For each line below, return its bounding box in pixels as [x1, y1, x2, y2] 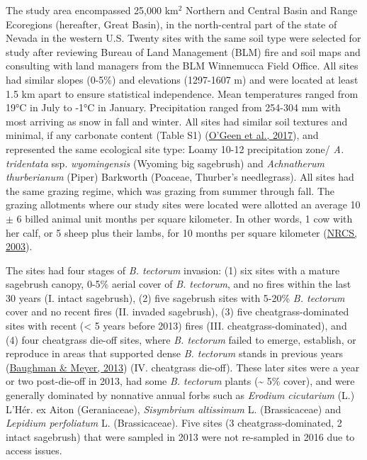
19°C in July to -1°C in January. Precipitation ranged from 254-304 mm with [6, 100, 341, 115]
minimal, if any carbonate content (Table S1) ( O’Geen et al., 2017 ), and [6, 128, 319, 142]
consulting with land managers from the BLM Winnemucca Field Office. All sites [6, 58, 358, 73]
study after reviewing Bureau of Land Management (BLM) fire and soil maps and [6, 44, 361, 59]
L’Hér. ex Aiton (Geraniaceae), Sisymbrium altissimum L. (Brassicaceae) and [6, 401, 341, 416]
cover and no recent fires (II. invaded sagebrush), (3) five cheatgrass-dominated [6, 304, 349, 319]
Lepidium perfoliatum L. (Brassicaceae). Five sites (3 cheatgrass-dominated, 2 [6, 415, 342, 430]
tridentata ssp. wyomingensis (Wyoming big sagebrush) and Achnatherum [6, 155, 324, 170]
